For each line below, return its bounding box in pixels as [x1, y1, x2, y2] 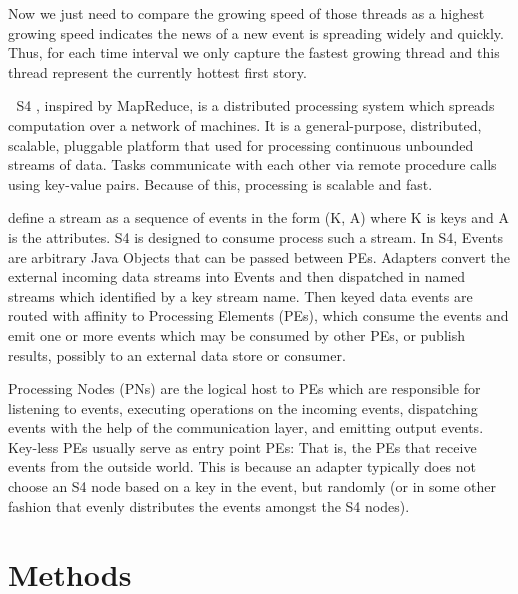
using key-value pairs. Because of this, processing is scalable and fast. [8, 173, 433, 194]
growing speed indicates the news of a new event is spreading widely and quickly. [8, 22, 504, 43]
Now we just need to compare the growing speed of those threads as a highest [8, 3, 485, 23]
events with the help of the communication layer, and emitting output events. [8, 417, 484, 438]
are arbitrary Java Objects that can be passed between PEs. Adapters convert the [8, 246, 511, 267]
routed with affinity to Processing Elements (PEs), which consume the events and [8, 305, 509, 326]
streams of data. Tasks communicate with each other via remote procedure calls [8, 154, 497, 175]
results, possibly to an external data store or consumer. [8, 344, 346, 365]
